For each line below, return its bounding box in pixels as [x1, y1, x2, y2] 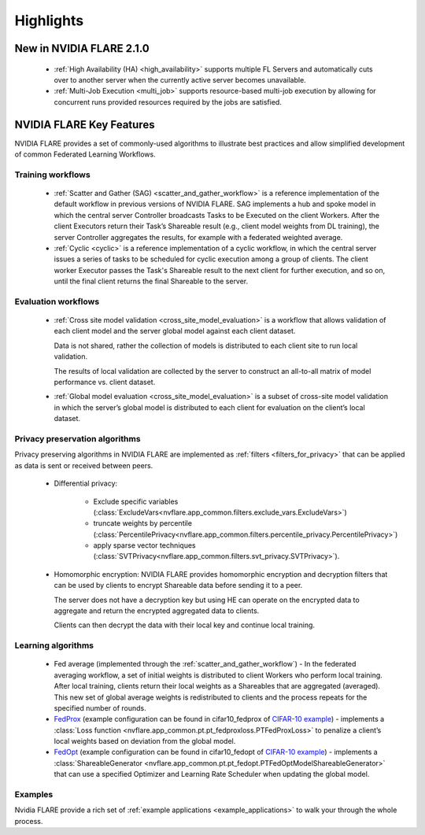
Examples [14, 789, 54, 800]
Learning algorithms [14, 640, 94, 651]
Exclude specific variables [93, 497, 179, 506]
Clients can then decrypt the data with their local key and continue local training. [54, 620, 315, 630]
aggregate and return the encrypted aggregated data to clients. [54, 606, 260, 615]
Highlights [14, 12, 84, 29]
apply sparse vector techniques [93, 541, 196, 550]
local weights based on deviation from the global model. [54, 737, 236, 746]
